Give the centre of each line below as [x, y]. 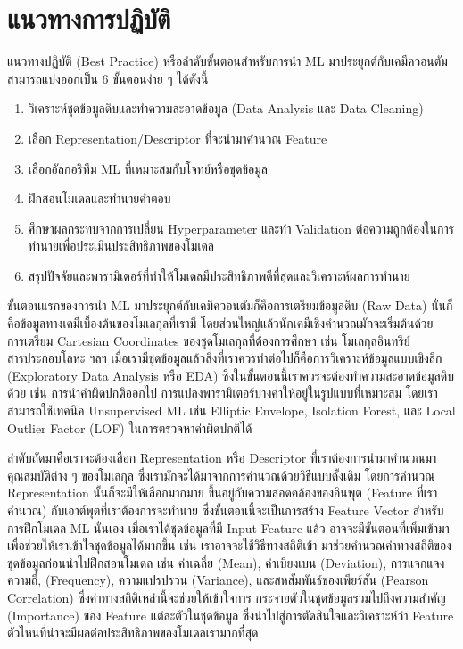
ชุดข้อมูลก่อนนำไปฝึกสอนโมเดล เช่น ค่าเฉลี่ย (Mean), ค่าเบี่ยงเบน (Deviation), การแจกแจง [226, 562]
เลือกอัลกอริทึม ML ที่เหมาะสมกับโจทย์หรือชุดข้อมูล [148, 168]
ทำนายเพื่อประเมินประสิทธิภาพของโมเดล [121, 246]
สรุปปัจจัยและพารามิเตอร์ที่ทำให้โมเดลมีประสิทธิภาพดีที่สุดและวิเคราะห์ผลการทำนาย [219, 275]
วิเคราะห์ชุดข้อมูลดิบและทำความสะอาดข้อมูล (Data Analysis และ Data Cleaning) [226, 108]
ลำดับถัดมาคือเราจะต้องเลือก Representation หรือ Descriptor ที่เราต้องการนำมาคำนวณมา [222, 458]
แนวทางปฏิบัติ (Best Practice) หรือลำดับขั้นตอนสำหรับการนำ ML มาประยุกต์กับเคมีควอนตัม [227, 61]
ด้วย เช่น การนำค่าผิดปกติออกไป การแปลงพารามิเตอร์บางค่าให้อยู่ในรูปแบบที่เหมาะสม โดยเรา [223, 393]
